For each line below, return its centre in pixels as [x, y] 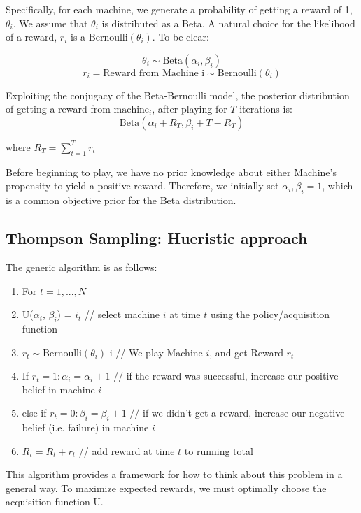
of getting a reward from [58, 109]
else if [34, 413]
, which [338, 186]
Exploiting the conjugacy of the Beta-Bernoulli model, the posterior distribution [178, 95]
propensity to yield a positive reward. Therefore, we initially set [142, 186]
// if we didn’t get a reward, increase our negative [237, 413]
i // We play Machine [156, 352]
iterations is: [266, 109]
